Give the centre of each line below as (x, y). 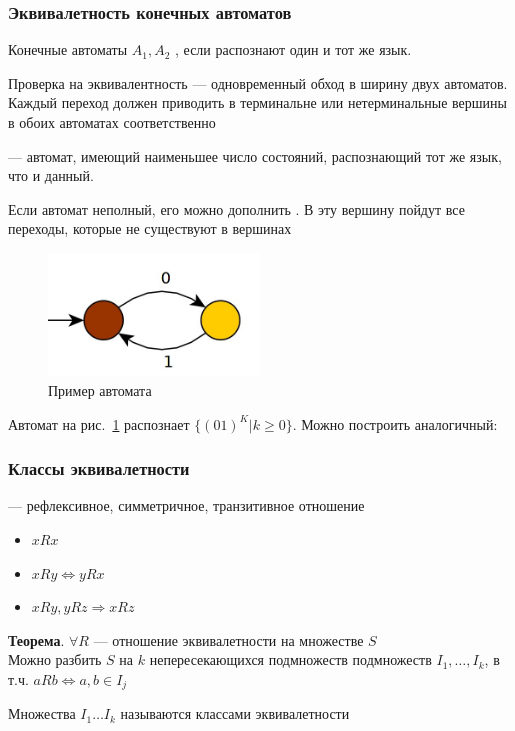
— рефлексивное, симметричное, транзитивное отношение (186, 505)
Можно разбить (55, 659)
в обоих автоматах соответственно (112, 122)
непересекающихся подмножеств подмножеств (290, 659)
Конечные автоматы (68, 49)
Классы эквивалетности (99, 468)
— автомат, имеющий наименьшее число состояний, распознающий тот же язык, (255, 155)
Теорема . (36, 639)
